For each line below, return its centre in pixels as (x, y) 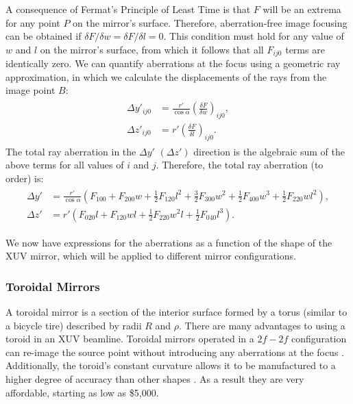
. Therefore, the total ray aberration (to (240, 165)
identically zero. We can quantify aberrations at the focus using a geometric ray (173, 63)
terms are (305, 49)
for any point (33, 22)
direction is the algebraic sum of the (269, 151)
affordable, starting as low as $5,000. (82, 392)
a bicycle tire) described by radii (74, 325)
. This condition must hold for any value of (254, 36)
